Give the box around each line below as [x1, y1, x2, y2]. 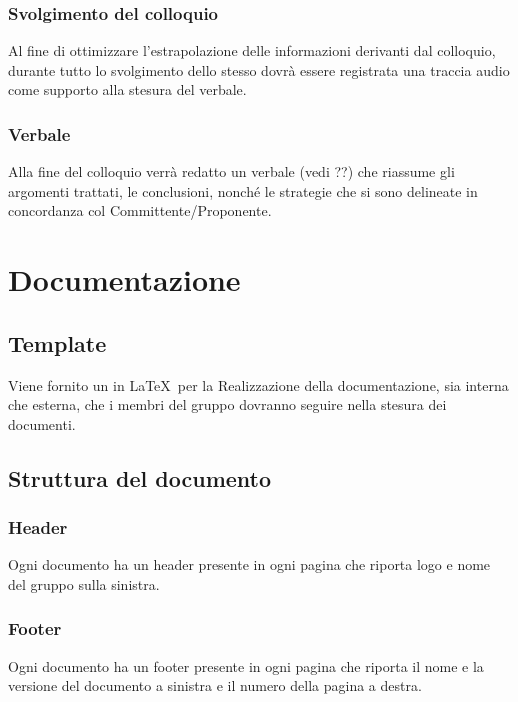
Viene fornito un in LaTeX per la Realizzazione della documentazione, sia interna [8, 374, 509, 395]
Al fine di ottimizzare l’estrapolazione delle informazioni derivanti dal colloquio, [8, 40, 496, 61]
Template [8, 327, 107, 358]
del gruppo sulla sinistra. [8, 573, 160, 594]
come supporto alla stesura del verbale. [8, 79, 247, 100]
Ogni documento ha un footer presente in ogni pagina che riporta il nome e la [8, 655, 484, 676]
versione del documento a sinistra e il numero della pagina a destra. [8, 675, 422, 696]
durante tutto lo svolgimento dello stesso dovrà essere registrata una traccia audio [8, 59, 510, 80]
